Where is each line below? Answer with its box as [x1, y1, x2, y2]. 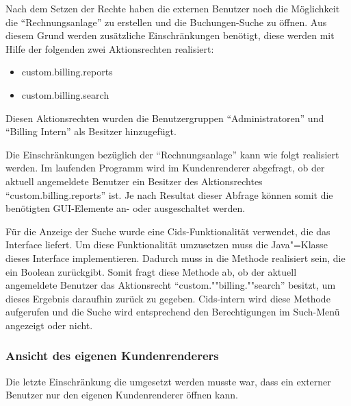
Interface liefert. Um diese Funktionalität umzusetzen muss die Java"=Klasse [5, 237, 328, 252]
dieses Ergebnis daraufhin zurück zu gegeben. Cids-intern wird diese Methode [5, 291, 330, 305]
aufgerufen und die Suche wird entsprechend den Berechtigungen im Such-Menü [5, 304, 340, 319]
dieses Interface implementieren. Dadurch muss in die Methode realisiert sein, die [5, 250, 346, 265]
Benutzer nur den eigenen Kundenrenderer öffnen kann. [5, 387, 238, 402]
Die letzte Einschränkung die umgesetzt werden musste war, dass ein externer [5, 374, 331, 388]
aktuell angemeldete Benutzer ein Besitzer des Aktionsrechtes [5, 174, 263, 188]
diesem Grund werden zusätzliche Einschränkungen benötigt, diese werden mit [5, 28, 335, 43]
